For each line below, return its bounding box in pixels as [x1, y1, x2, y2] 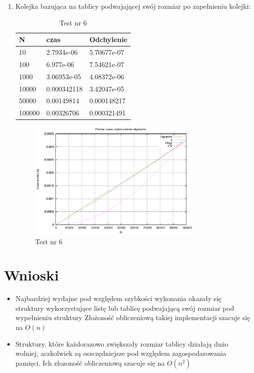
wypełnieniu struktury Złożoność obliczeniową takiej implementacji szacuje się [15, 312, 250, 323]
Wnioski [4, 265, 59, 285]
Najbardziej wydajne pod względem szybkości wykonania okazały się [15, 293, 222, 303]
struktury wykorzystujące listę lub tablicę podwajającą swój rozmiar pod [15, 303, 234, 313]
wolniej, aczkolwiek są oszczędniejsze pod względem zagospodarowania [15, 348, 227, 358]
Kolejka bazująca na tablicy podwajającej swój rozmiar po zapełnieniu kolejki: [15, 1, 251, 11]
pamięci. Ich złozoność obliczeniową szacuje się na [15, 357, 165, 368]
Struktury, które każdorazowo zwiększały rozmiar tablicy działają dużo [15, 338, 229, 349]
